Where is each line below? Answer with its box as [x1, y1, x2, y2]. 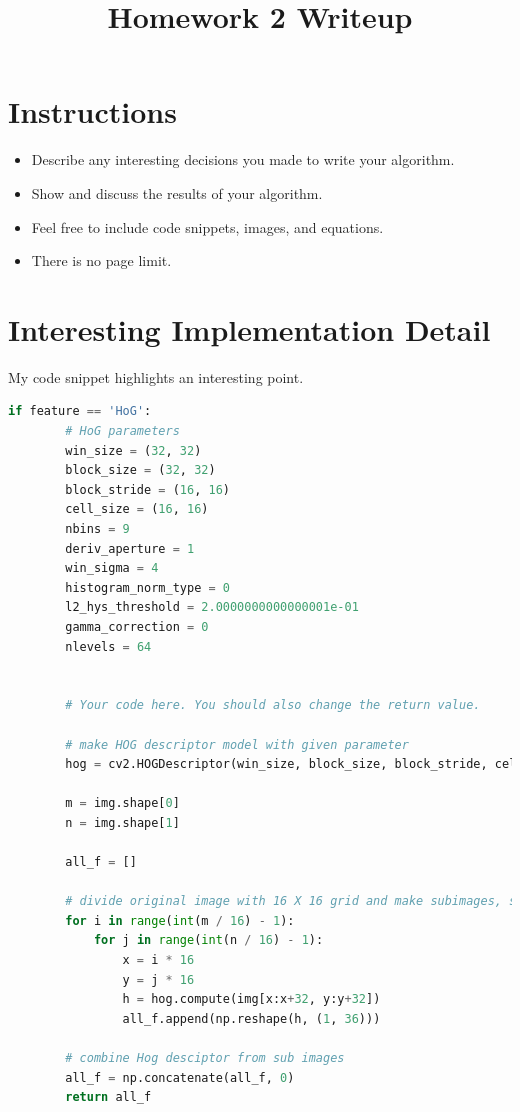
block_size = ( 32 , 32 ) [65, 463, 216, 478]
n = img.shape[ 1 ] [65, 815, 180, 830]
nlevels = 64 [65, 639, 152, 654]
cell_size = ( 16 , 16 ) [65, 502, 209, 517]
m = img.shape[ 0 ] [65, 796, 180, 811]
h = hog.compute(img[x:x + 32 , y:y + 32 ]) [122, 992, 381, 1007]
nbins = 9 [65, 521, 130, 536]
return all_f [65, 1090, 152, 1105]
